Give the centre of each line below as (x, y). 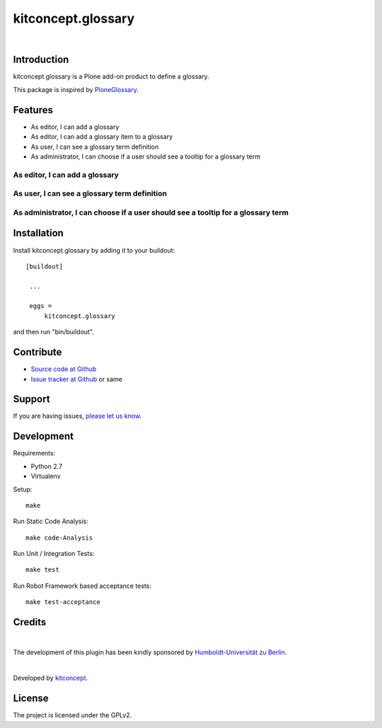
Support (31, 399)
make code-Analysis (59, 538)
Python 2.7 (47, 466)
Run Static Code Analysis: (51, 521)
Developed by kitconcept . (51, 678)
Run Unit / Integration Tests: (54, 554)
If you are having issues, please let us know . (77, 416)
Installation (38, 233)
